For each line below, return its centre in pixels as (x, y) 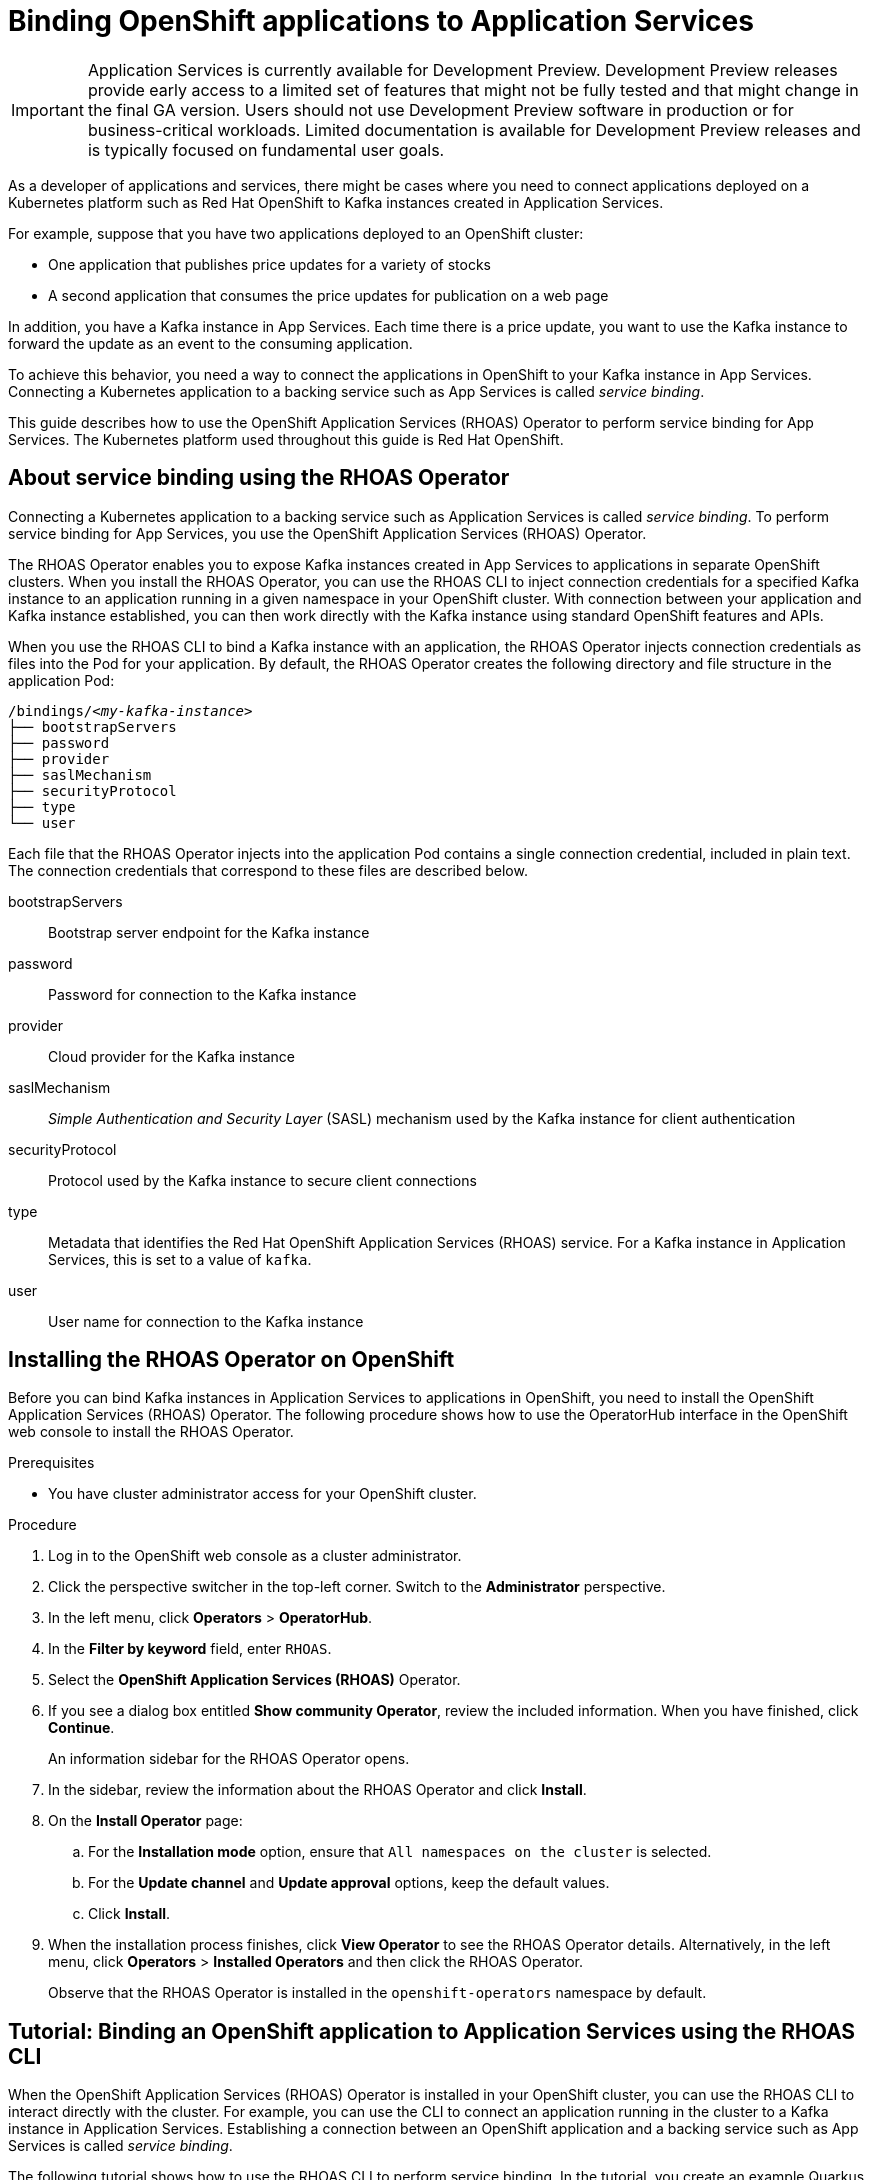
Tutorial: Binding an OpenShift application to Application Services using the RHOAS (432, 2031)
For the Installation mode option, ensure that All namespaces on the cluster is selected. (400, 1852)
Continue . (81, 1728)
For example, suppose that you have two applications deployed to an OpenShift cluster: (296, 233)
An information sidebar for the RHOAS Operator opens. (229, 1759)
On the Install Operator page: (145, 1821)
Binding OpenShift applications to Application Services (381, 21)
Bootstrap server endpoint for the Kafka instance (209, 932)
